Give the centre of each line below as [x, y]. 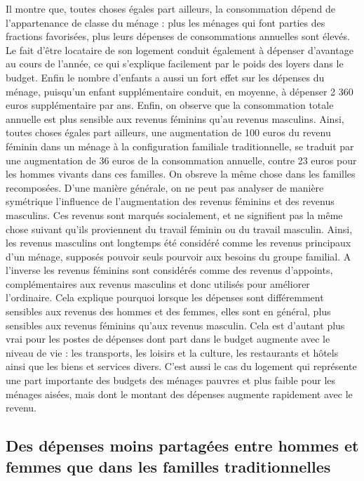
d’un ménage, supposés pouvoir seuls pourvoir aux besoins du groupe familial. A [178, 256]
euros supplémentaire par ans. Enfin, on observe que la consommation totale [170, 105]
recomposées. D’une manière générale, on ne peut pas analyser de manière [165, 187]
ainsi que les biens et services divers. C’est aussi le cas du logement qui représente [181, 366]
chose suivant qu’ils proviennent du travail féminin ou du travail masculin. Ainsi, [179, 229]
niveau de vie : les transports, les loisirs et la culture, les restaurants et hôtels [172, 352]
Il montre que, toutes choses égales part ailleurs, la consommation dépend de [170, 8]
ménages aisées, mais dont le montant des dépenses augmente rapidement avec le [179, 394]
